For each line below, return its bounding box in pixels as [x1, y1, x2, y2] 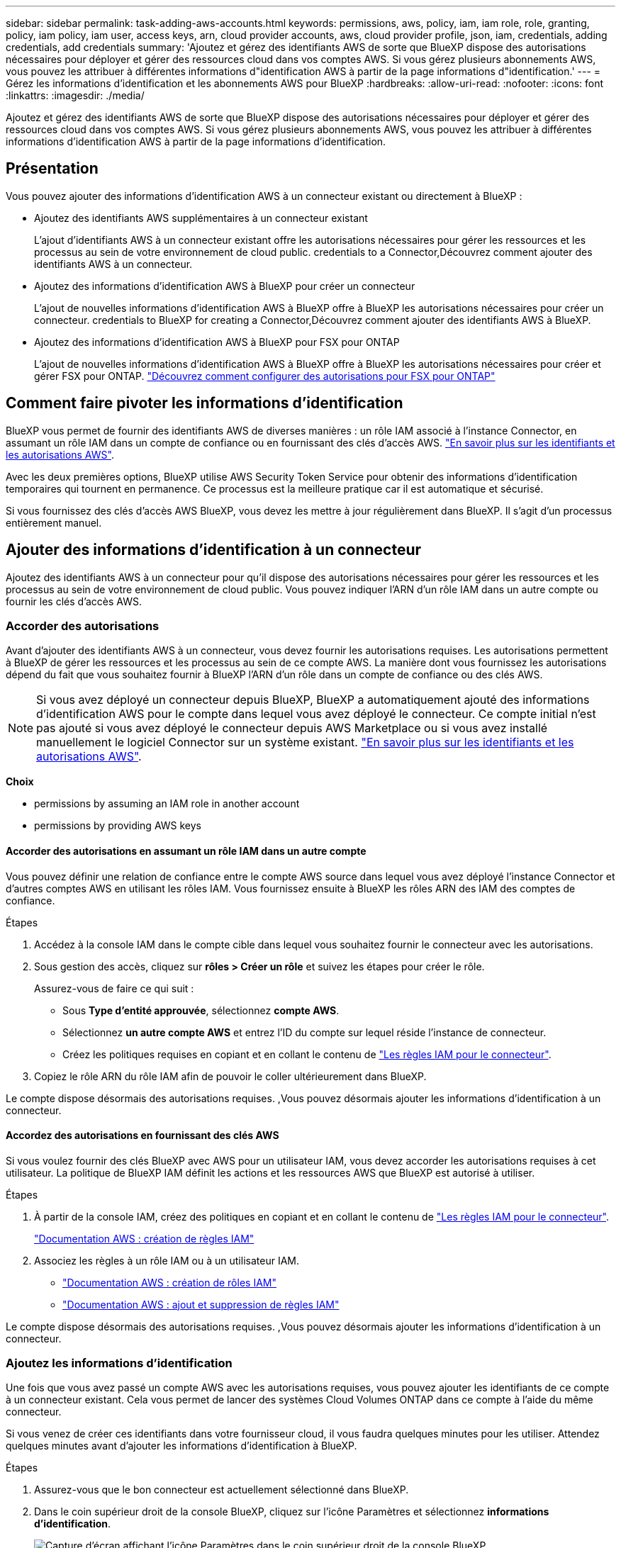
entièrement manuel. [6, 516, 102, 529]
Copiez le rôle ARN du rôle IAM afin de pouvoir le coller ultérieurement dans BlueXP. [34, 1070, 427, 1082]
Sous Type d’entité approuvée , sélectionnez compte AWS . [62, 1004, 340, 1016]
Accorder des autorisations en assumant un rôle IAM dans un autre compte [6, 844, 367, 857]
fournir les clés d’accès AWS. [6, 595, 142, 607]
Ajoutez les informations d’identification [6, 1356, 233, 1371]
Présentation [6, 159, 99, 178]
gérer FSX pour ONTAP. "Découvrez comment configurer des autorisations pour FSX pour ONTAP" [34, 369, 496, 382]
